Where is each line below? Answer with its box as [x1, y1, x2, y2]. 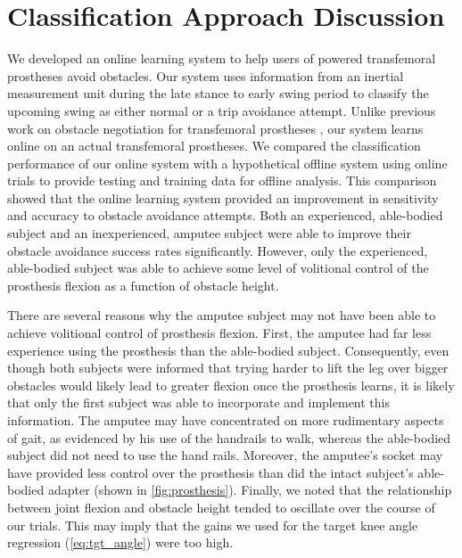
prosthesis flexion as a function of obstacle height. [7, 275, 279, 294]
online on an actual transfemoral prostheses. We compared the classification [7, 136, 421, 155]
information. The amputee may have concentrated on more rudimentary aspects [7, 411, 444, 429]
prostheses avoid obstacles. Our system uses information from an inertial [7, 66, 404, 85]
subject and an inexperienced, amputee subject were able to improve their [7, 224, 411, 242]
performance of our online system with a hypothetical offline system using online [7, 153, 448, 172]
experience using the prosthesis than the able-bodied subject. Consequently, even [7, 341, 450, 359]
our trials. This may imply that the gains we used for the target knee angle [7, 515, 418, 534]
